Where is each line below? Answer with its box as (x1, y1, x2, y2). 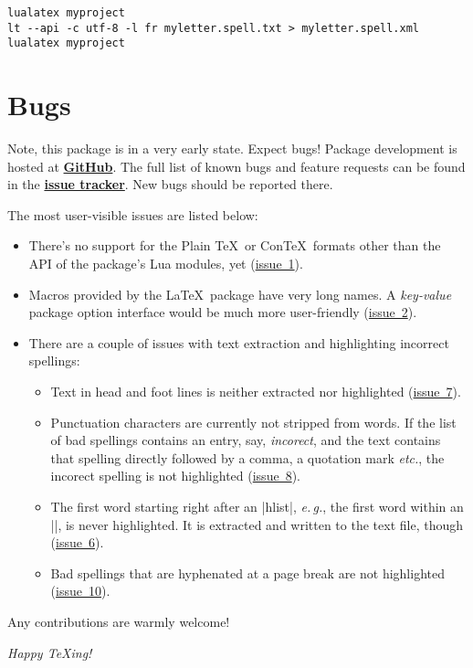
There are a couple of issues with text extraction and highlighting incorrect (28, 333, 449, 352)
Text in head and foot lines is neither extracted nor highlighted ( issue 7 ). (50, 382, 461, 401)
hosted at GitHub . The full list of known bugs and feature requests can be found (7, 156, 466, 175)
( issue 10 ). (50, 581, 110, 600)
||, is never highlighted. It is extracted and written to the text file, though (50, 514, 463, 534)
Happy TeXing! (7, 642, 92, 662)
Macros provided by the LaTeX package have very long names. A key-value (28, 284, 452, 303)
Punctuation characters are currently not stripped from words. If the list (50, 412, 457, 431)
